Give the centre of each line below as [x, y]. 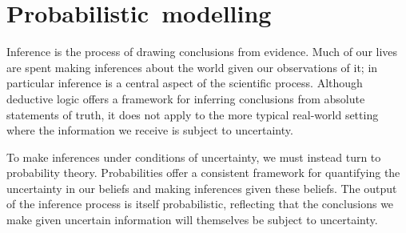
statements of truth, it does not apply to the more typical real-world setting [193, 114]
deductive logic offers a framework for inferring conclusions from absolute [186, 98]
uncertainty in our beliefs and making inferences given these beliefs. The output [202, 188]
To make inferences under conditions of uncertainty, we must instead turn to [194, 157]
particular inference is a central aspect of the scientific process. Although [185, 83]
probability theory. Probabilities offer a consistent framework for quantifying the [203, 173]
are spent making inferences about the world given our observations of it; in [192, 67]
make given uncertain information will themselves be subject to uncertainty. [192, 220]
